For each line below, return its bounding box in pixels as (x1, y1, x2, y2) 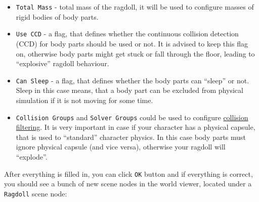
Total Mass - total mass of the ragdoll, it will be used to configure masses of (16, 2, 254, 12)
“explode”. (16, 151, 48, 162)
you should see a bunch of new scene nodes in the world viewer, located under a (4, 178, 252, 189)
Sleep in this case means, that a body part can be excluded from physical (16, 85, 243, 95)
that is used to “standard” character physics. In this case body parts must (16, 131, 246, 142)
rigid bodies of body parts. (16, 11, 99, 22)
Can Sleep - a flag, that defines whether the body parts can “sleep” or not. (16, 75, 249, 85)
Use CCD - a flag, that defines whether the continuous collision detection (16, 28, 239, 39)
